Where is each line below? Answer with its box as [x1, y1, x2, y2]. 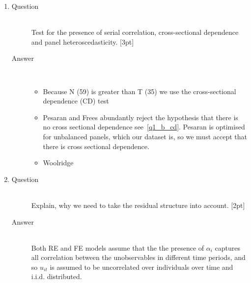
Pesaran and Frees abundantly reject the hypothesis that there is [43, 112, 238, 122]
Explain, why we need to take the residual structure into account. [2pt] [31, 200, 245, 210]
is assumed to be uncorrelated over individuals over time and [50, 261, 233, 272]
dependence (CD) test [43, 96, 109, 106]
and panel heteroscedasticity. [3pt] [31, 36, 134, 47]
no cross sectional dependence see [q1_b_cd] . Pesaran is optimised [43, 122, 245, 132]
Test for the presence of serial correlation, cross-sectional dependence [31, 27, 239, 37]
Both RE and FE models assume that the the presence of [31, 242, 204, 253]
